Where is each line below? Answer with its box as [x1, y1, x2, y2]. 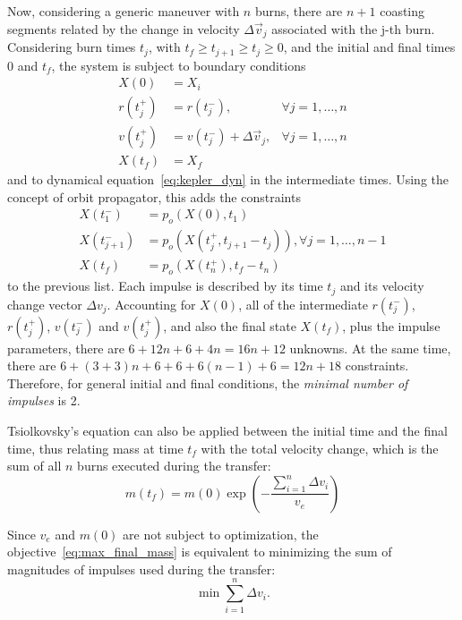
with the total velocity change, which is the [201, 438, 439, 457]
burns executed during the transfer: [77, 456, 271, 475]
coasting [380, 2, 425, 20]
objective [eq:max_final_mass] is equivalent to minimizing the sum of [7, 542, 392, 561]
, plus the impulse [342, 316, 441, 335]
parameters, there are [7, 338, 124, 357]
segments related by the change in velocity [7, 19, 240, 38]
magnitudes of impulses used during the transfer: [7, 559, 276, 578]
